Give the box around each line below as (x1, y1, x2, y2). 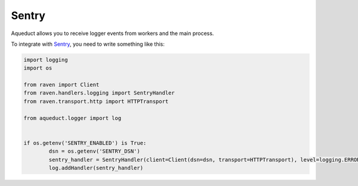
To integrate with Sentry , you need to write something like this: (11, 40, 165, 48)
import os (23, 65, 53, 71)
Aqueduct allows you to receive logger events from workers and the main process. (11, 30, 214, 37)
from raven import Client (23, 81, 100, 89)
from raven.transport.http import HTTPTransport (23, 98, 169, 105)
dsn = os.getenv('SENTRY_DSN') (48, 148, 140, 155)
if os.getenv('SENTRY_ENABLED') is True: (23, 140, 147, 146)
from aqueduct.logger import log (23, 115, 122, 121)
